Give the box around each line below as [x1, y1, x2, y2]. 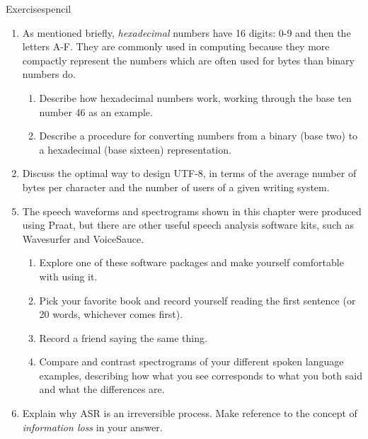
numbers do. [22, 67, 76, 81]
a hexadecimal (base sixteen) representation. [39, 142, 231, 156]
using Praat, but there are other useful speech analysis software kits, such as [22, 217, 354, 232]
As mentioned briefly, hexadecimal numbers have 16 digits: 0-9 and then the [22, 25, 351, 40]
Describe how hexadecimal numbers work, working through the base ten [39, 90, 352, 105]
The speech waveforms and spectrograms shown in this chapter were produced [22, 203, 362, 218]
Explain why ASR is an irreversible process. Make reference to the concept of [22, 406, 357, 421]
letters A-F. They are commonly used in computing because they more [22, 39, 330, 54]
